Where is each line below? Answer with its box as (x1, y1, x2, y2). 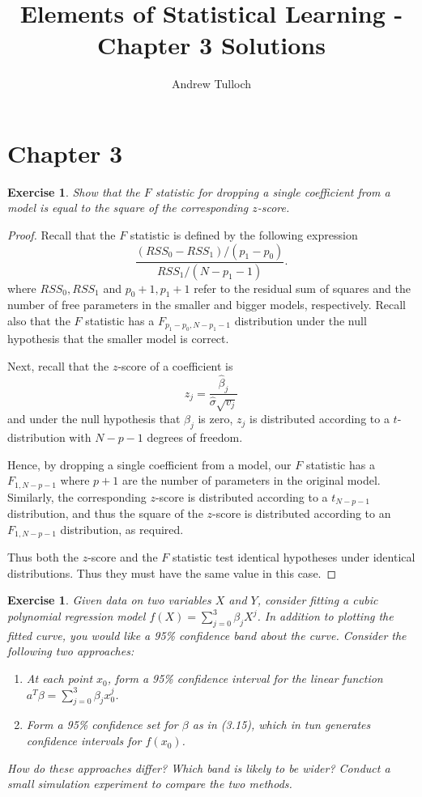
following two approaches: (7, 642, 134, 659)
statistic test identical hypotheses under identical (172, 549, 416, 566)
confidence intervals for (26, 732, 142, 749)
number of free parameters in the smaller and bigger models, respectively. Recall (7, 296, 406, 313)
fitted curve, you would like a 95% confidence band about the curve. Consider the (7, 626, 407, 643)
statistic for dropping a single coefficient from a (155, 183, 390, 200)
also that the (7, 312, 70, 329)
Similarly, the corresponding (7, 488, 147, 505)
